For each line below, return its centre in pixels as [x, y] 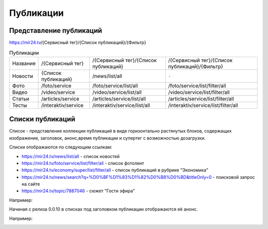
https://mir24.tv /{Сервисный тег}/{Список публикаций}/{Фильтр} [78, 43]
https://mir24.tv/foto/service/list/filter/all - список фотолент [83, 163]
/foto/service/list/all [115, 85]
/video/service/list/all [117, 92]
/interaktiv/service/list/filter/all [203, 105]
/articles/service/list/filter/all [201, 98]
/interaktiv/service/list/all [121, 105]
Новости [23, 76]
